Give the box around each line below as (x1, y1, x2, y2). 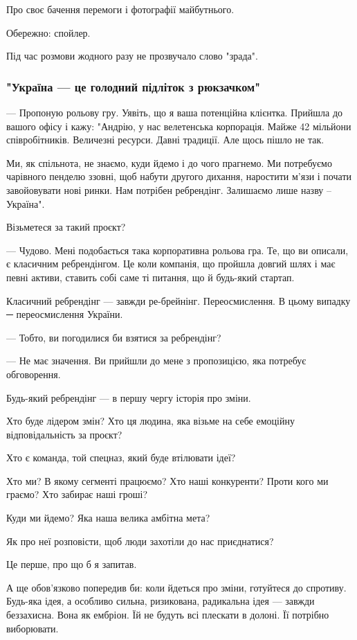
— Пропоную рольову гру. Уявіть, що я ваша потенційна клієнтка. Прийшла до (6, 105, 343, 119)
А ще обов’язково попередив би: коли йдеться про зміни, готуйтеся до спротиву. (6, 580, 347, 594)
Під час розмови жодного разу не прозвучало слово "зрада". (6, 48, 258, 63)
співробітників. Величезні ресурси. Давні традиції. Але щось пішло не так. (6, 132, 324, 147)
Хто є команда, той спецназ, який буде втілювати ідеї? (6, 450, 236, 465)
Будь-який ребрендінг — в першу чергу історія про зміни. (6, 390, 251, 405)
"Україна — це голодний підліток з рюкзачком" (6, 78, 261, 95)
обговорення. (6, 366, 61, 381)
